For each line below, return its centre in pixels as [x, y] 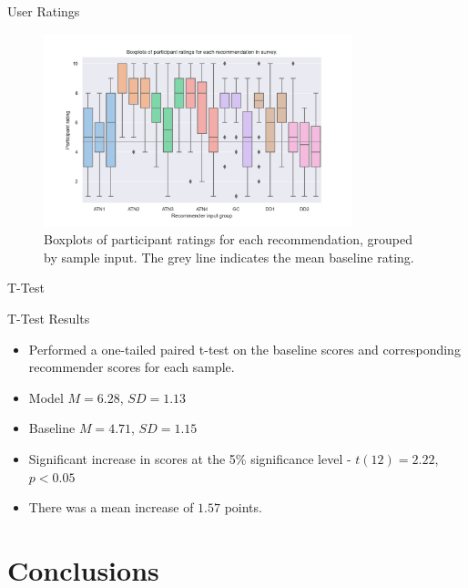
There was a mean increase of [111, 507]
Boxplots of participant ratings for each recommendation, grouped [229, 239]
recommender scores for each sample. [132, 367]
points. [243, 507]
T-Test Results [49, 318]
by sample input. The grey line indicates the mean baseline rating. [229, 257]
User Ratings [44, 11]
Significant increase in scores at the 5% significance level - [190, 458]
